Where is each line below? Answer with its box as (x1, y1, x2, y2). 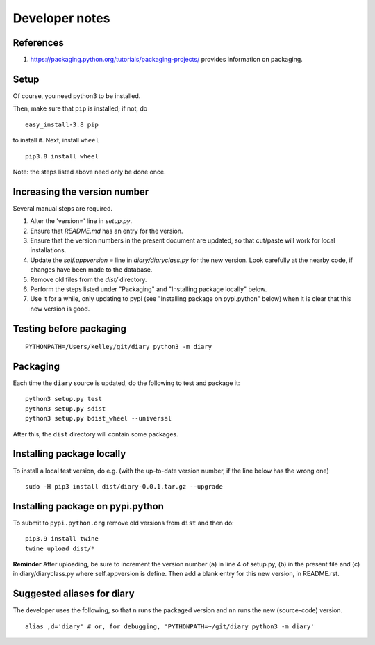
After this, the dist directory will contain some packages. (12, 430, 178, 438)
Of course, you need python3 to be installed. (12, 91, 141, 100)
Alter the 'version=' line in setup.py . (30, 217, 133, 225)
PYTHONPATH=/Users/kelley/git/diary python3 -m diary (25, 343, 212, 351)
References (12, 37, 64, 49)
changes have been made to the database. (30, 266, 153, 274)
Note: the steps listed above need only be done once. (12, 168, 166, 176)
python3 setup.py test (25, 395, 103, 403)
